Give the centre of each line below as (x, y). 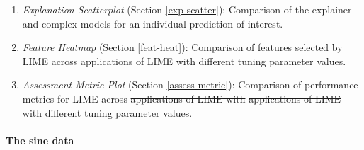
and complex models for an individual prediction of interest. (153, 23)
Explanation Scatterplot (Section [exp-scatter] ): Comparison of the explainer (187, 9)
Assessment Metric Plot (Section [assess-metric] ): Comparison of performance (190, 85)
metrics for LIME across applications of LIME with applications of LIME (182, 98)
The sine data (40, 140)
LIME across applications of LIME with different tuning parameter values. (184, 60)
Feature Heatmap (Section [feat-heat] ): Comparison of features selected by (182, 47)
